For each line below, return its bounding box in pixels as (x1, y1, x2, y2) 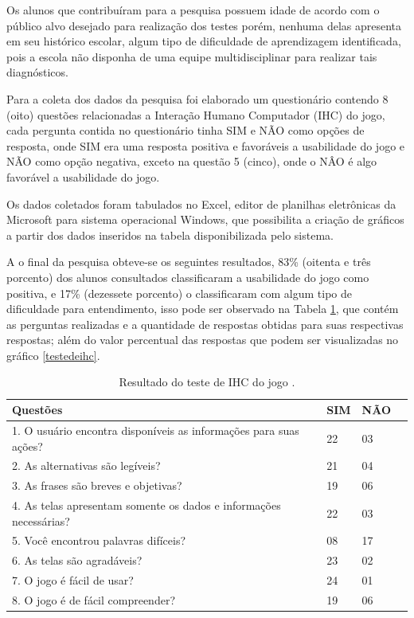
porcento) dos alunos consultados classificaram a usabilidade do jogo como (6, 268, 369, 285)
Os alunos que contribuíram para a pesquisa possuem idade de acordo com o (6, 2, 380, 18)
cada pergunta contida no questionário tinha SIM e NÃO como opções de (6, 122, 365, 139)
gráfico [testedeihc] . (6, 346, 100, 363)
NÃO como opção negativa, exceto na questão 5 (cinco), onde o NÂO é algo (6, 153, 377, 170)
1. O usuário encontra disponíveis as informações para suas (12, 421, 299, 438)
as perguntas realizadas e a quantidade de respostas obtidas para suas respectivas (6, 315, 404, 332)
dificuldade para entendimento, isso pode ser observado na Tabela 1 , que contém (6, 300, 399, 317)
